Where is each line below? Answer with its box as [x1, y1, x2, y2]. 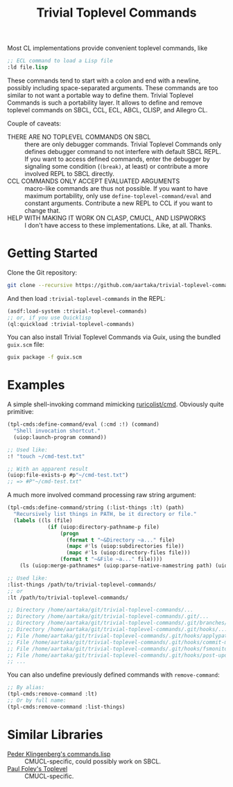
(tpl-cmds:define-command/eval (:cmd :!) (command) [7, 421, 159, 428]
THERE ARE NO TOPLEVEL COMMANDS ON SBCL [7, 132, 151, 141]
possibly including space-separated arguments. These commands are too [7, 83, 218, 92]
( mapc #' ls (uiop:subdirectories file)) [66, 543, 185, 550]
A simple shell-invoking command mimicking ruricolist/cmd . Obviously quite [7, 400, 224, 408]
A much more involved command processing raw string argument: [7, 491, 196, 499]
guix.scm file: [7, 340, 45, 349]
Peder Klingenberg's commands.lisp [7, 750, 111, 758]
